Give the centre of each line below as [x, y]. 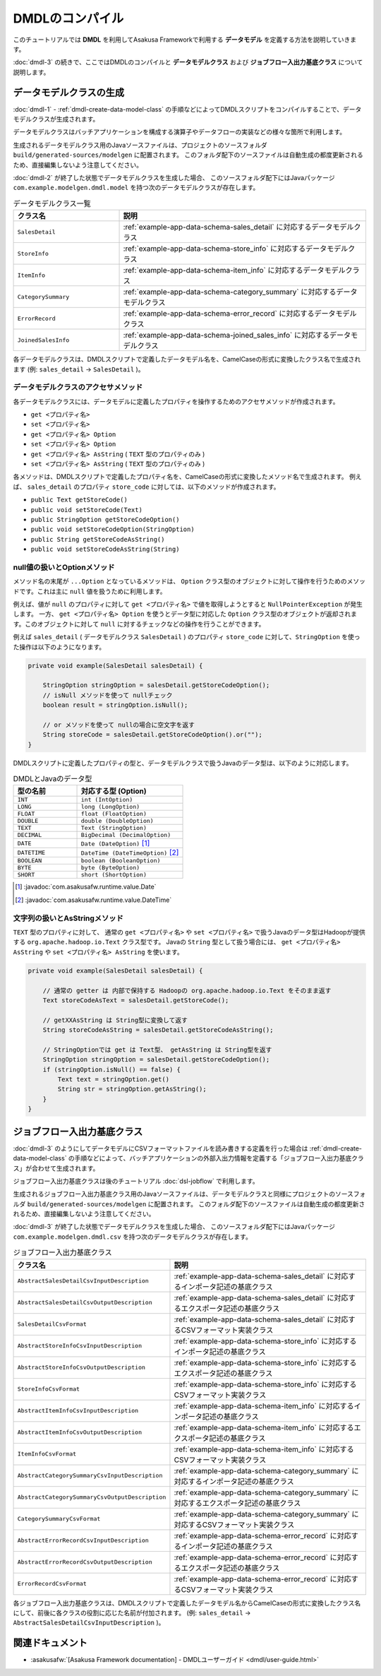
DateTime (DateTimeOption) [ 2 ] [130, 852]
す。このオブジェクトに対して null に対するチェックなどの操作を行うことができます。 [139, 624]
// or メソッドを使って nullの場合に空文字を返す [119, 725]
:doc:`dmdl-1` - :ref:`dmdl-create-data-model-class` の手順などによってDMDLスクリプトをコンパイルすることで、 [178, 109]
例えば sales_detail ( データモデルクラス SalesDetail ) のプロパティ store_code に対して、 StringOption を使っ [187, 637]
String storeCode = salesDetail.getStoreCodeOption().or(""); [152, 735]
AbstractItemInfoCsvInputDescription [78, 1411]
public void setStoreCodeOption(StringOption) [113, 529]
